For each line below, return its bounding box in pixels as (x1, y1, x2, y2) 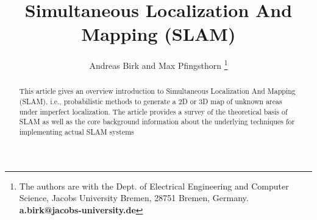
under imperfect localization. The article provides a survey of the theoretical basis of (19, 106, 288, 116)
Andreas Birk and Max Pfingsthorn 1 (89, 57, 228, 71)
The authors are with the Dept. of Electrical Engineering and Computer (19, 179, 289, 192)
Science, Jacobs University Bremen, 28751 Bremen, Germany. (19, 191, 249, 204)
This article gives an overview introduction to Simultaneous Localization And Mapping (19, 86, 296, 96)
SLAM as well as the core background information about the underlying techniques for (19, 116, 295, 127)
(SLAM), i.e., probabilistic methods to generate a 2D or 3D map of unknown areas (19, 96, 282, 107)
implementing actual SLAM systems (19, 126, 134, 137)
